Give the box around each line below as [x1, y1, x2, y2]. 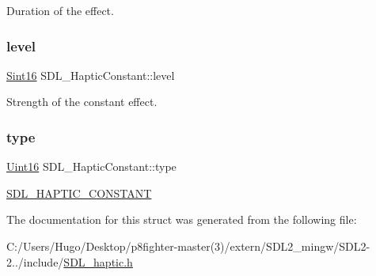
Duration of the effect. [6, 2, 114, 18]
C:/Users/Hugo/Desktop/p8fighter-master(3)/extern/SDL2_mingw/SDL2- [6, 238, 370, 254]
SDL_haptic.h [63, 253, 133, 270]
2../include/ [6, 253, 64, 270]
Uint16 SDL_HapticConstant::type [6, 158, 177, 175]
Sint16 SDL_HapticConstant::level [6, 66, 175, 83]
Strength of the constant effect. [6, 93, 158, 110]
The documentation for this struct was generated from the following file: [6, 211, 357, 228]
